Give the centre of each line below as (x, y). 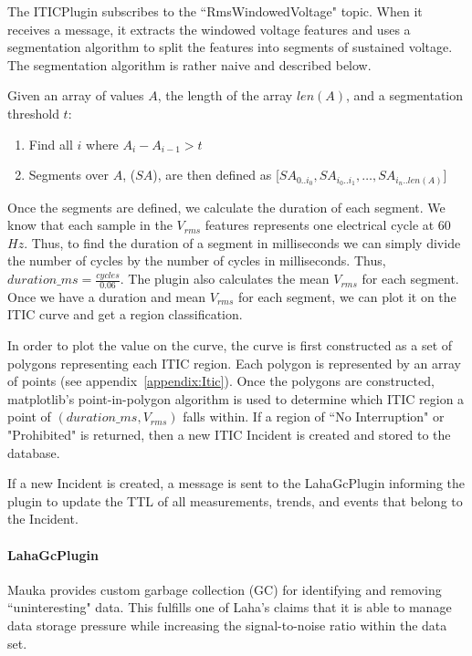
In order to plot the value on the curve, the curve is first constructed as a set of (230, 345)
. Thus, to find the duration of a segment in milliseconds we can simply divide (242, 242)
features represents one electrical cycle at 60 (328, 225)
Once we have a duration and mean (107, 296)
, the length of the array (225, 95)
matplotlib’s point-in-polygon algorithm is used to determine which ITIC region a (236, 398)
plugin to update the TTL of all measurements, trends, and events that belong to (235, 500)
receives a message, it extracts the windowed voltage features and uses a (209, 29)
